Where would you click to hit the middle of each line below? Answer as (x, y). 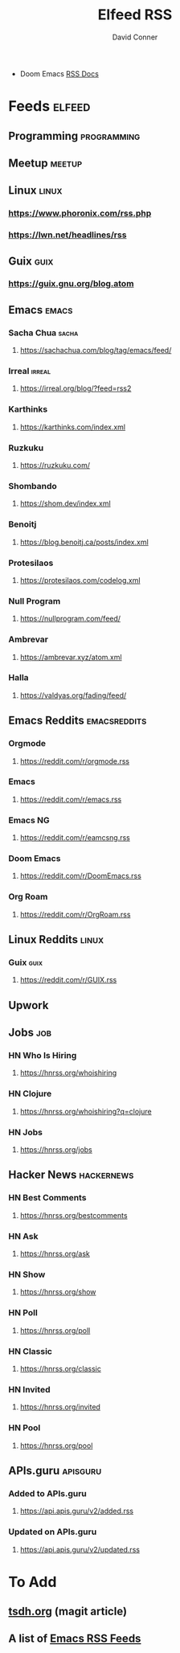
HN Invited (29, 1389)
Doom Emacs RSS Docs (59, 73)
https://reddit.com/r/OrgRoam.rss (75, 914)
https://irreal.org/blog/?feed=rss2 (76, 388)
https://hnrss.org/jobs (56, 1150)
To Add (33, 1582)
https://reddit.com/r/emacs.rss (71, 799)
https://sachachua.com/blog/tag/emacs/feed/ (96, 351)
